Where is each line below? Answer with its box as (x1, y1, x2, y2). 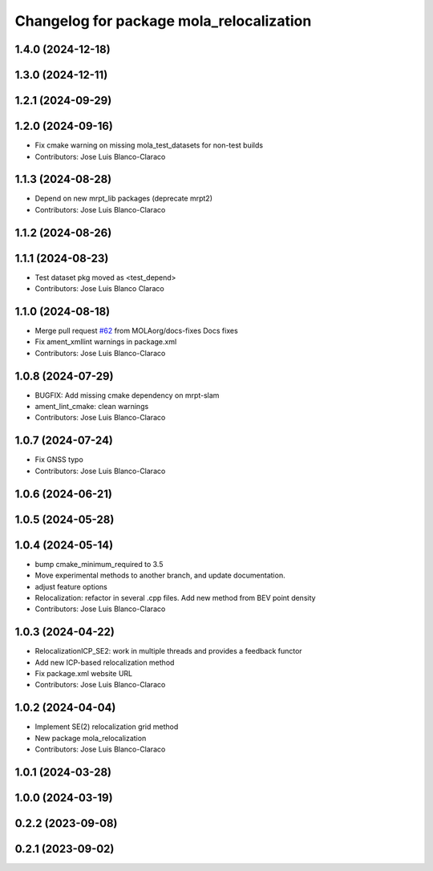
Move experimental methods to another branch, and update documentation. (34, 570, 285, 581)
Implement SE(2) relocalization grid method (34, 722, 179, 731)
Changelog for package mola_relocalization (14, 12, 312, 30)
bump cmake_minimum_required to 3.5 (34, 559, 164, 569)
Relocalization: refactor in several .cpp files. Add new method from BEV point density (34, 593, 316, 602)
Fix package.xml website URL (34, 668, 132, 678)
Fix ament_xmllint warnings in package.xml (34, 337, 177, 346)
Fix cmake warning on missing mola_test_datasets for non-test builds (34, 140, 264, 150)
